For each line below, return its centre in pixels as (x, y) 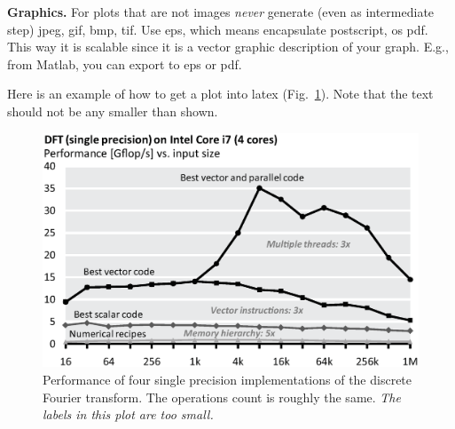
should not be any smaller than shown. (113, 111)
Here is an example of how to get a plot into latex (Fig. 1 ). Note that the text (220, 94)
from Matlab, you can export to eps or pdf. (125, 64)
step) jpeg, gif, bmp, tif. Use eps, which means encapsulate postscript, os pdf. (218, 29)
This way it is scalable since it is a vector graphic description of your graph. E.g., (228, 47)
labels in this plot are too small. (128, 414)
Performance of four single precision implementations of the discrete (227, 379)
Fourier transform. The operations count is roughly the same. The (222, 397)
